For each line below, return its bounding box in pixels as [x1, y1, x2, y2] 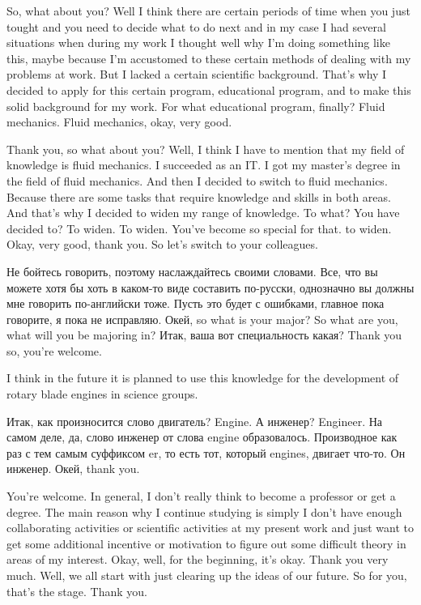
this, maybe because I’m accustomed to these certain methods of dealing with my [6, 49, 411, 66]
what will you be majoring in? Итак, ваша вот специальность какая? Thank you [6, 326, 402, 343]
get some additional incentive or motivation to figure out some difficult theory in [6, 535, 406, 552]
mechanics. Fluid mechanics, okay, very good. [6, 113, 232, 130]
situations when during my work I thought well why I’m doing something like [6, 34, 390, 51]
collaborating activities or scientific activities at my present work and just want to [6, 519, 414, 536]
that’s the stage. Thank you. [6, 582, 147, 599]
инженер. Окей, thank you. [6, 460, 140, 477]
